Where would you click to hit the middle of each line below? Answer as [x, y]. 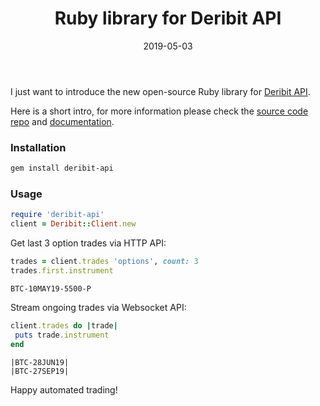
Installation [38, 147]
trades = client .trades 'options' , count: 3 [104, 262]
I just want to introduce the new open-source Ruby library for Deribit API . [160, 91]
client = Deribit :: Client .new [73, 224]
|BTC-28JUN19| [40, 362]
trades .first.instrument [62, 271]
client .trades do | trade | [64, 325]
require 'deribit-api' [57, 215]
